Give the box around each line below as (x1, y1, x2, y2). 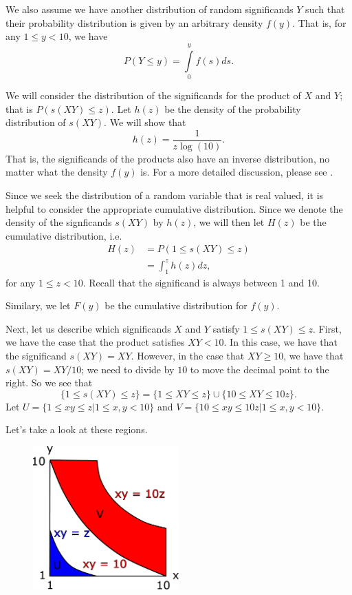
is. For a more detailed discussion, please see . (140, 165, 333, 179)
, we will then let (193, 215, 265, 229)
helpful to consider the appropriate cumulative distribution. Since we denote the (5, 201, 343, 216)
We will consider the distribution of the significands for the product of (5, 87, 301, 102)
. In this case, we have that (223, 335, 338, 349)
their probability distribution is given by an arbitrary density (5, 15, 263, 30)
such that (305, 2, 345, 16)
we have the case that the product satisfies (5, 335, 185, 349)
